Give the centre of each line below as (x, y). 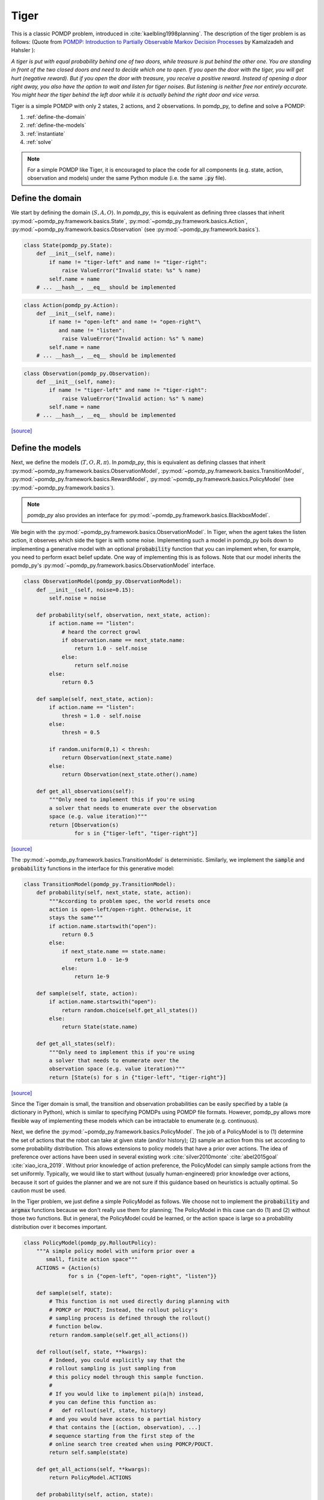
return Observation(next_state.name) (117, 758)
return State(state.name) (100, 1027)
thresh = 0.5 (81, 733)
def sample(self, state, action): (87, 993)
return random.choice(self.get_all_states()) (130, 1010)
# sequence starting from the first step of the (122, 1436)
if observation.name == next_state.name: (123, 640)
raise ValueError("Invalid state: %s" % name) (131, 271)
